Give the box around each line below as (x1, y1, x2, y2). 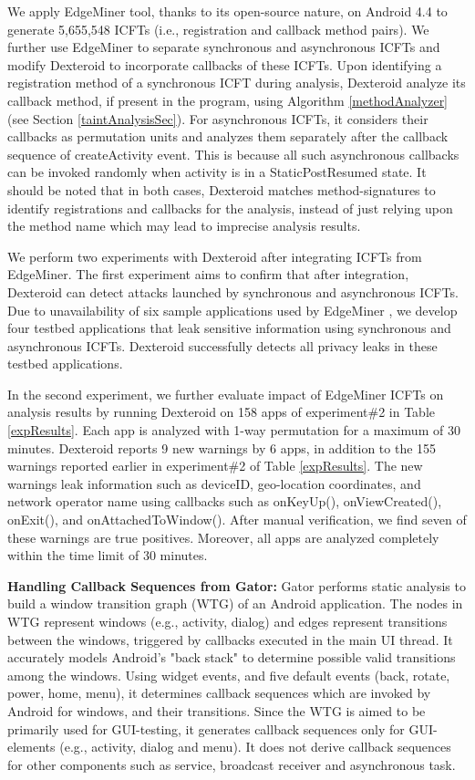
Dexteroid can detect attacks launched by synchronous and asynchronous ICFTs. (7, 282, 459, 301)
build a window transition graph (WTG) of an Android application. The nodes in (7, 594, 463, 613)
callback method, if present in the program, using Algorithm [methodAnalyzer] (7, 90, 449, 109)
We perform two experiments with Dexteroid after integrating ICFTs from (7, 246, 422, 265)
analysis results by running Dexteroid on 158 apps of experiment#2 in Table (7, 402, 435, 421)
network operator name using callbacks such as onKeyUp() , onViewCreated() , (7, 492, 442, 511)
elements (7, 737, 56, 756)
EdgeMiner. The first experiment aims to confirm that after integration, (7, 265, 409, 284)
